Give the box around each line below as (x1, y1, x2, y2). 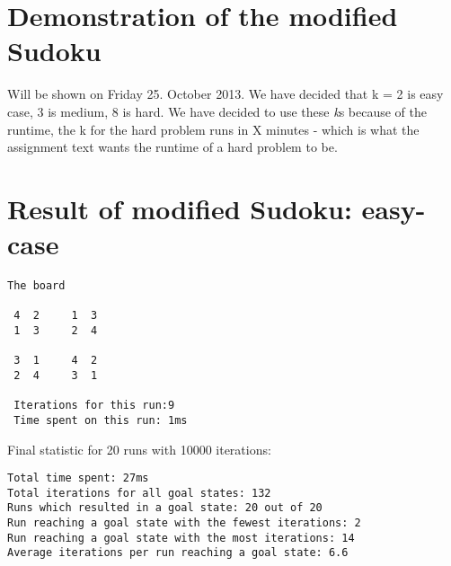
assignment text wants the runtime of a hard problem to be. (7, 137, 338, 156)
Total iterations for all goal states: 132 (7, 486, 271, 500)
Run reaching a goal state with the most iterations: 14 (7, 531, 355, 544)
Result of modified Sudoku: (7, 190, 352, 226)
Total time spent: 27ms (7, 472, 149, 485)
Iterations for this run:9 (13, 399, 175, 412)
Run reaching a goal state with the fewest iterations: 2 (7, 517, 361, 530)
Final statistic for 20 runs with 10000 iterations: (7, 439, 271, 458)
